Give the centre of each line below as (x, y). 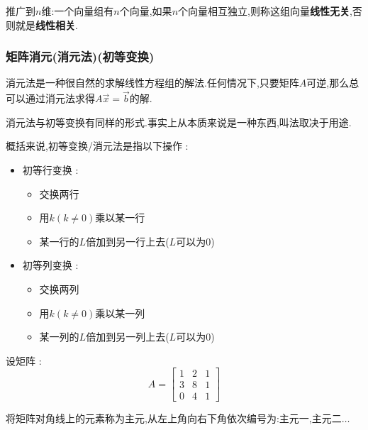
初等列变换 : (50, 265)
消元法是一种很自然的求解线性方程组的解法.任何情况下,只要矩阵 (152, 83)
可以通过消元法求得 (50, 98)
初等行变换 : (50, 170)
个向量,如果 (146, 11)
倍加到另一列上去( (128, 337)
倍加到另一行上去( (128, 241)
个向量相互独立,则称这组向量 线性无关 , (265, 11)
